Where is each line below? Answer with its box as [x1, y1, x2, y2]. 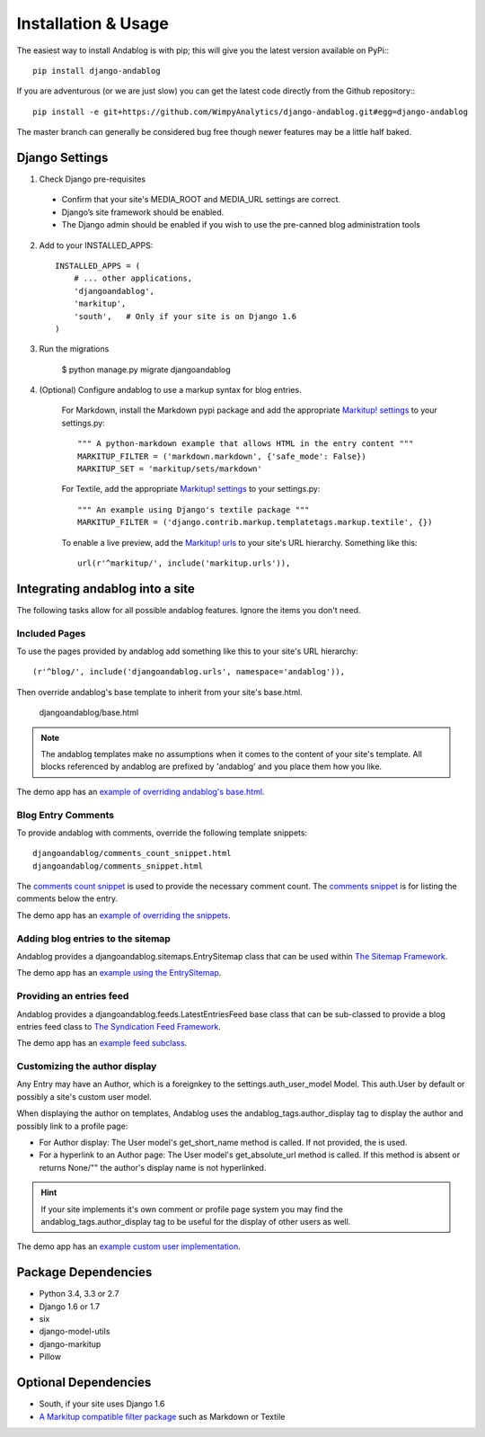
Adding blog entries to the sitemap [16, 932, 171, 944]
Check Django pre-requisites [39, 174, 146, 184]
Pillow [39, 1352, 62, 1362]
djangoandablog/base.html [39, 707, 139, 718]
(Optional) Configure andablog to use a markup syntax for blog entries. [39, 385, 302, 396]
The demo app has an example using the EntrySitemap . [16, 968, 222, 978]
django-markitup [39, 1338, 101, 1349]
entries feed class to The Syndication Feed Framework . [16, 1021, 222, 1031]
